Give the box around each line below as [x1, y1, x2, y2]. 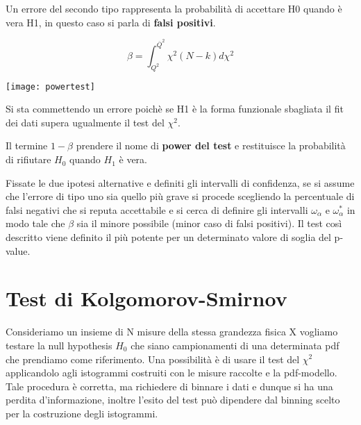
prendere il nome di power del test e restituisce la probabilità [76, 138, 346, 153]
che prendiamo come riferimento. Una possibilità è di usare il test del [6, 351, 300, 366]
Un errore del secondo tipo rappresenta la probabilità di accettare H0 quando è [6, 1, 342, 15]
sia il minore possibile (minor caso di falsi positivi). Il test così [76, 216, 342, 231]
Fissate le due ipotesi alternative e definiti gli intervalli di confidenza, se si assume [6, 175, 355, 190]
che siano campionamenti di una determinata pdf [131, 337, 339, 352]
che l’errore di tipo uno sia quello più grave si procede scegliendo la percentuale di [6, 189, 355, 203]
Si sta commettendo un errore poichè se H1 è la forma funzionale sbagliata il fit [6, 101, 344, 116]
